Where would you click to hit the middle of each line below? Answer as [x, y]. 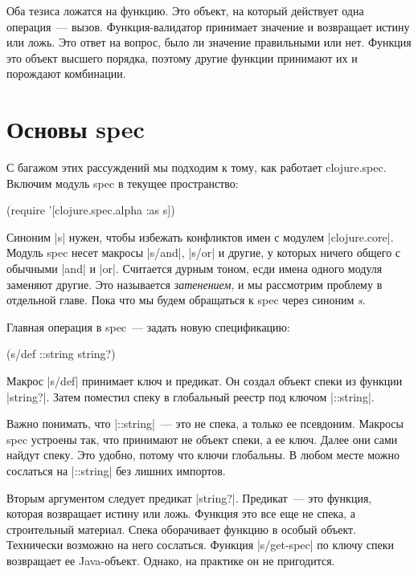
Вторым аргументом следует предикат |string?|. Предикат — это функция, [189, 497]
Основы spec [76, 129]
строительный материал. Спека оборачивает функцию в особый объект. [182, 529]
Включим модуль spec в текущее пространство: [123, 183]
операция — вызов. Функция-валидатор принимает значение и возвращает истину [208, 26]
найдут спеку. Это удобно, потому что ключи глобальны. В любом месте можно [203, 455]
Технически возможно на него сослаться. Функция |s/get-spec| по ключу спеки [201, 545]
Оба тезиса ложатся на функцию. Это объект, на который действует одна [185, 10]
